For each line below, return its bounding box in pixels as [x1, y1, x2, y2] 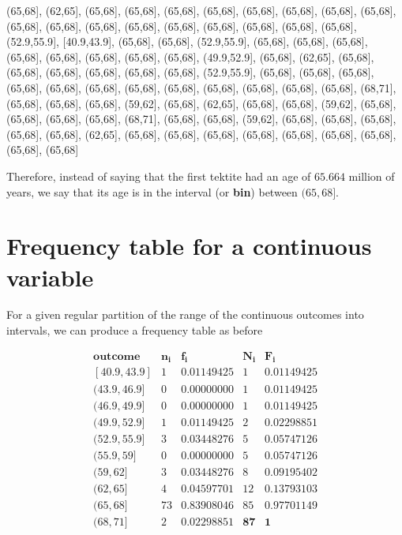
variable [6, 260, 94, 293]
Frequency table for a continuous [6, 230, 372, 262]
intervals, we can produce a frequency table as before [6, 322, 263, 339]
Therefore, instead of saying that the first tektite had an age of [6, 167, 311, 184]
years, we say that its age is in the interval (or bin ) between [6, 183, 298, 200]
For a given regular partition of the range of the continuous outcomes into [6, 306, 364, 323]
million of [348, 167, 395, 184]
